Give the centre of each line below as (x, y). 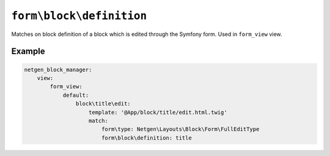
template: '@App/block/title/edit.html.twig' (158, 112)
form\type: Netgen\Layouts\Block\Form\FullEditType (180, 129)
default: (76, 95)
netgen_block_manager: (58, 69)
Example (28, 51)
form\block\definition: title (146, 138)
